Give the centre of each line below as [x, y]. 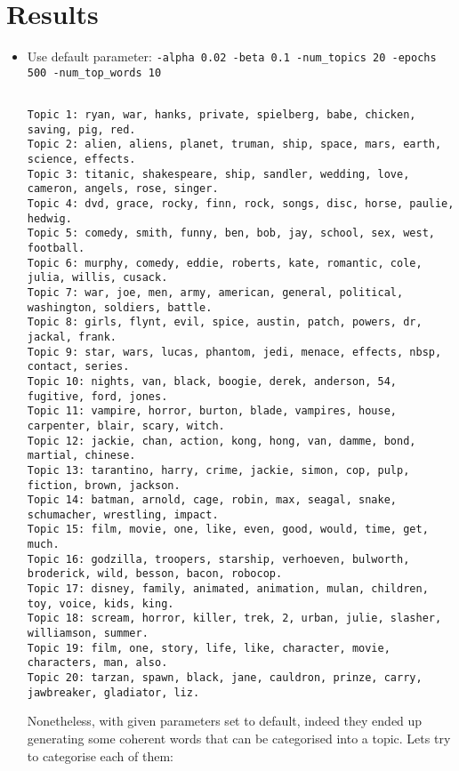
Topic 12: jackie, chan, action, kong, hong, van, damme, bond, [221, 441]
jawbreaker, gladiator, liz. [113, 692]
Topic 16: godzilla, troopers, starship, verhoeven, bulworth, [218, 559]
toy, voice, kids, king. [101, 603]
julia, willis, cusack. [97, 278]
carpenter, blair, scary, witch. [126, 426]
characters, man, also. [97, 663]
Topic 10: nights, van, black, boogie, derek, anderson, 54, [212, 381]
